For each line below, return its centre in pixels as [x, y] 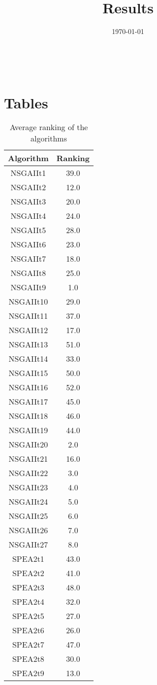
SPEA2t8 [28, 659]
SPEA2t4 [28, 602]
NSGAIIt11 [28, 316]
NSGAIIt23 [28, 487]
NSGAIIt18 [28, 416]
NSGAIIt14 [28, 359]
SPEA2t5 [28, 616]
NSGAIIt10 [28, 302]
